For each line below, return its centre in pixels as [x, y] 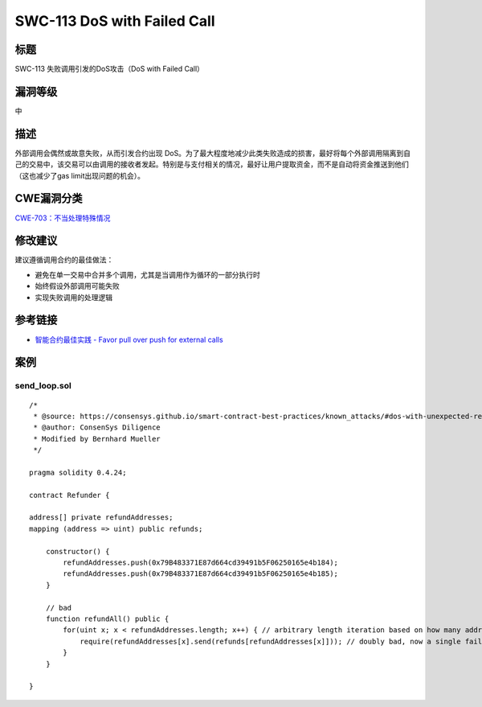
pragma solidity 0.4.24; [78, 472]
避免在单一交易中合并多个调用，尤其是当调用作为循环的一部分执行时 [147, 274]
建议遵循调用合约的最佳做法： [64, 260]
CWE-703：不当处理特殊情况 [63, 218]
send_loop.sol [43, 386]
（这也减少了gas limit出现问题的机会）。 [80, 175]
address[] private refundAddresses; [101, 518]
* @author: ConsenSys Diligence [97, 427]
